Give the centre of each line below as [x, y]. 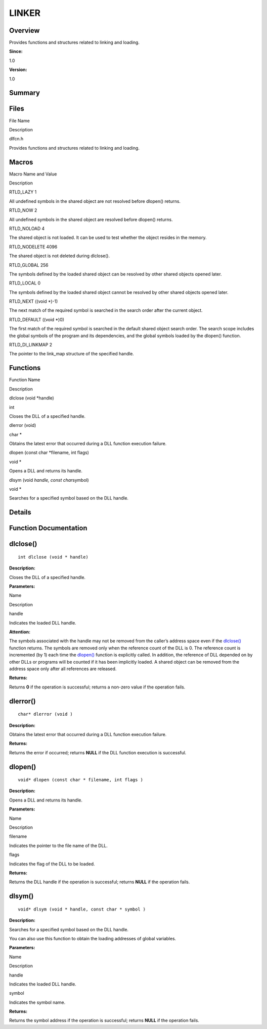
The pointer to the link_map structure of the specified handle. [72, 354]
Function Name [25, 380]
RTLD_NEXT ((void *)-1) [33, 301]
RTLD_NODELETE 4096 [33, 247]
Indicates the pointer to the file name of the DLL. [59, 846]
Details [20, 512]
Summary [24, 93]
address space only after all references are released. [63, 669]
